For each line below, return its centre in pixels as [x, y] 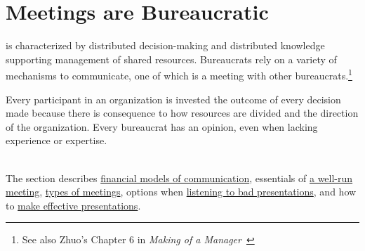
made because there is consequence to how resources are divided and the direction [182, 113]
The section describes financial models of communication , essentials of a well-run [179, 178]
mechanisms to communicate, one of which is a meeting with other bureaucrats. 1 [179, 74]
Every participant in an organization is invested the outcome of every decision [173, 99]
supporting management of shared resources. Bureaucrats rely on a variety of [171, 59]
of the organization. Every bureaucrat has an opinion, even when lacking [162, 126]
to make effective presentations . [73, 205]
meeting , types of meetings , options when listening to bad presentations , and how [181, 192]
